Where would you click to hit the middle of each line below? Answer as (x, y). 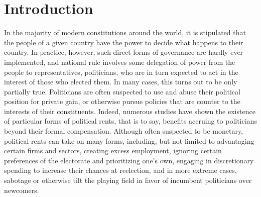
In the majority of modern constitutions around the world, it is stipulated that (125, 32)
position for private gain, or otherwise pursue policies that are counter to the (122, 101)
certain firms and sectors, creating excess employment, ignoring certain (113, 151)
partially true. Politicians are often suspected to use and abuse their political (122, 91)
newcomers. (22, 190)
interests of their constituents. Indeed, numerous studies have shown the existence (130, 111)
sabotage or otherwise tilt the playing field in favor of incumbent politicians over (128, 180)
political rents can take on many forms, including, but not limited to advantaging (129, 140)
